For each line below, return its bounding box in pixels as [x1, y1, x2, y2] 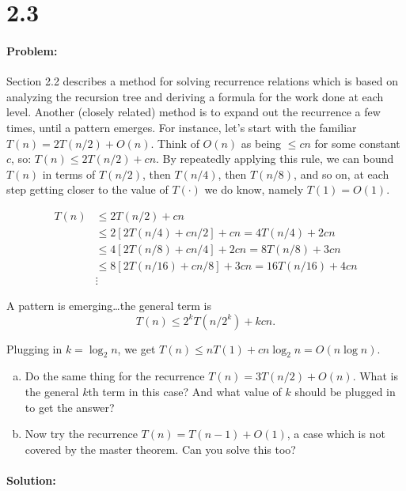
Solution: [6, 472, 56, 489]
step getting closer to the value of [6, 181, 169, 198]
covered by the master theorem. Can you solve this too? [25, 440, 296, 457]
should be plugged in [294, 383, 396, 400]
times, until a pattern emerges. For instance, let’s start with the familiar [6, 119, 357, 135]
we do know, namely [204, 181, 304, 198]
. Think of [150, 134, 199, 151]
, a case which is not [286, 425, 385, 442]
